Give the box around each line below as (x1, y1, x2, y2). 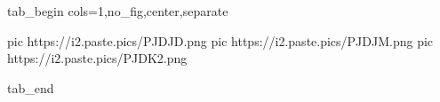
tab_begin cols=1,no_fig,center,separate (7, 2, 228, 20)
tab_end (7, 78, 54, 97)
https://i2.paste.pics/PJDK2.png (7, 49, 188, 67)
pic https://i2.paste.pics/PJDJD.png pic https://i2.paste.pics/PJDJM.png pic (7, 31, 434, 50)
